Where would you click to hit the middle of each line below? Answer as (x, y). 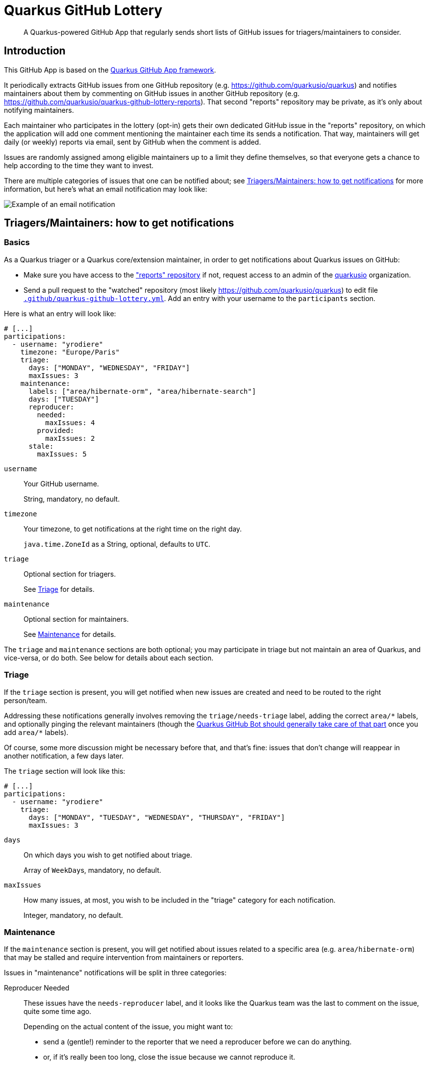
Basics (17, 242)
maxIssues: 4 (70, 422)
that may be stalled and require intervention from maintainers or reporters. (124, 958)
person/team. (26, 700)
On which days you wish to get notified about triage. (108, 855)
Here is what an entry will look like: (60, 313)
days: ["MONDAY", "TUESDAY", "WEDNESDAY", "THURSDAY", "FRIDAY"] (157, 817)
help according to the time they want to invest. (79, 165)
